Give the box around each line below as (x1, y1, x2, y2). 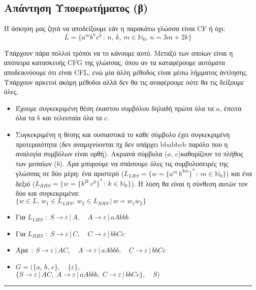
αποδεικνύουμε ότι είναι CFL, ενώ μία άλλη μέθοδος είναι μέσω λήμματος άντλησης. (4, 67, 248, 77)
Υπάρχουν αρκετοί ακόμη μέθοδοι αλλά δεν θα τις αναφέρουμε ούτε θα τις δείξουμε (4, 76, 244, 87)
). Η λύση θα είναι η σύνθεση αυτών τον (131, 178, 248, 188)
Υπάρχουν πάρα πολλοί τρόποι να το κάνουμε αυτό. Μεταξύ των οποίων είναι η (4, 47, 233, 58)
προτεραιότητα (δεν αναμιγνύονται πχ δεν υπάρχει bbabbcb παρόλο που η (15, 139, 228, 149)
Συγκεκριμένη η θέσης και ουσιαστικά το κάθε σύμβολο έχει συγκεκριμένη (15, 129, 230, 140)
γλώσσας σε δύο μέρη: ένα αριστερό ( (15, 168, 124, 178)
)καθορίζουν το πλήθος (178, 148, 243, 159)
